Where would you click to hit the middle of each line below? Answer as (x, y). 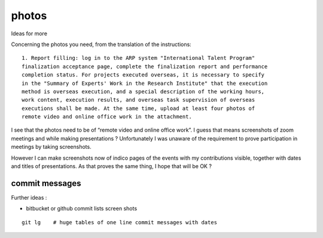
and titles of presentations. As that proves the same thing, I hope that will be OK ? (112, 166)
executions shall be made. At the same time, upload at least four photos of (138, 108)
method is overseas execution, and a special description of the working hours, (143, 91)
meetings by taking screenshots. (51, 147)
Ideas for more (29, 33)
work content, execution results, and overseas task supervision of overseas (138, 100)
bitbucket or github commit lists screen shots (82, 209)
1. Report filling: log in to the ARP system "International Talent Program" (138, 58)
